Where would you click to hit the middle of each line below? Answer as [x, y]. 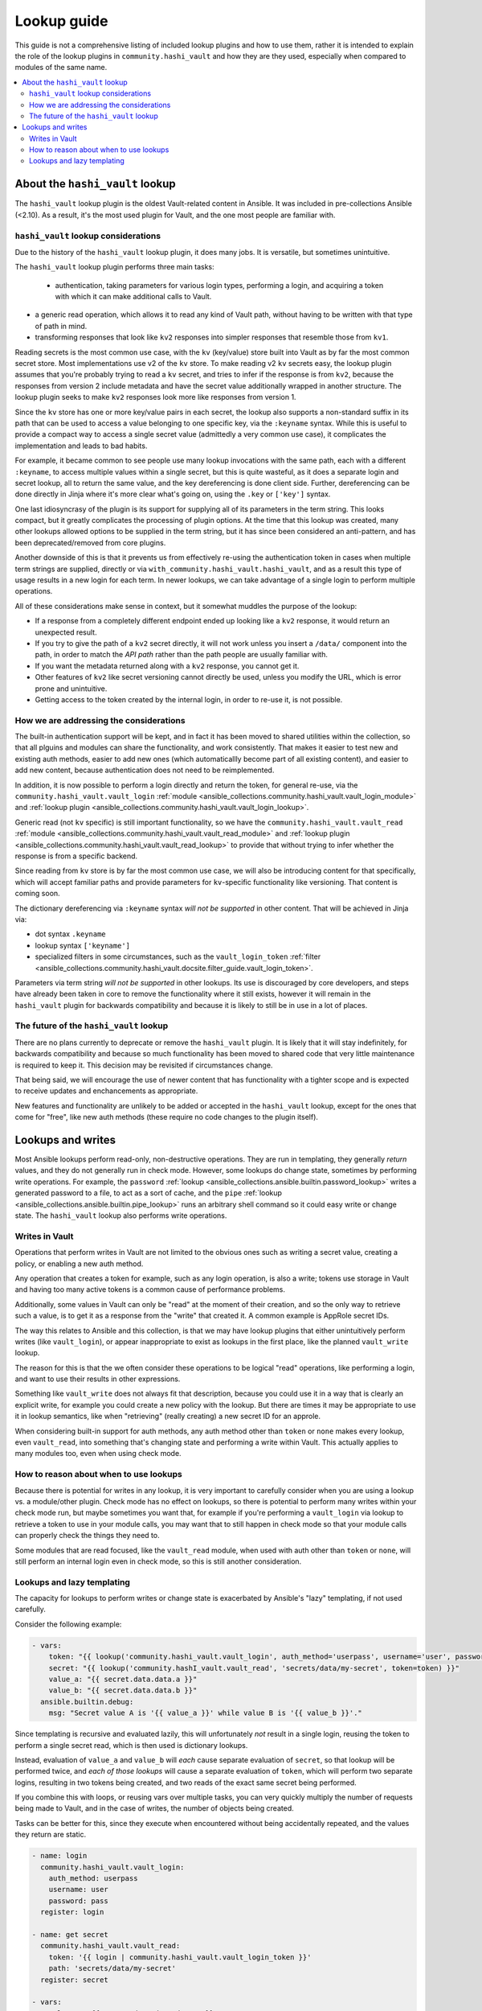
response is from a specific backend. [76, 856]
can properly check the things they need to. [87, 1536]
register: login [72, 1912]
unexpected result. [66, 632]
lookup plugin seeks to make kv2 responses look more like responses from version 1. [155, 397]
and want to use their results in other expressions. [98, 1379]
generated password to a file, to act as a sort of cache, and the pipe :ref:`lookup [149, 1193]
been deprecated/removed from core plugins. [90, 542]
